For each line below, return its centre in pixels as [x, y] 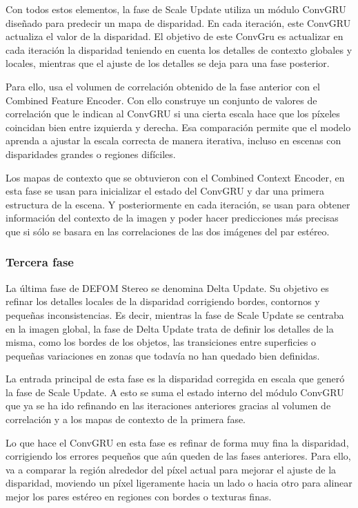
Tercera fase [40, 262]
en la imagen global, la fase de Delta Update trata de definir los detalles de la [170, 328]
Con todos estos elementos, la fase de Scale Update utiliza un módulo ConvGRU [176, 9]
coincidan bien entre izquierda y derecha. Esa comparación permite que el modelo [178, 127]
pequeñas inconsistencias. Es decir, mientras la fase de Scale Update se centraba [175, 314]
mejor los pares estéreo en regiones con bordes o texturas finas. [139, 497]
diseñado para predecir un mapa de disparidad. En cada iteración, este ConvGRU [178, 22]
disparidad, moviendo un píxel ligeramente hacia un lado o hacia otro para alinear [179, 483]
